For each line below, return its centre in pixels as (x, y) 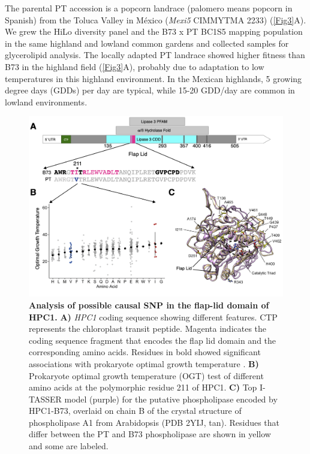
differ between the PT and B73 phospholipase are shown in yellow (150, 434)
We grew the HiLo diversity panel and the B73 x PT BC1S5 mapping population (154, 31)
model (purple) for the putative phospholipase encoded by (171, 399)
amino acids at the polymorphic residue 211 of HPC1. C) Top (143, 387)
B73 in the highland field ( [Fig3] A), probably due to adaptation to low (135, 66)
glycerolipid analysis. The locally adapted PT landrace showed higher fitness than (155, 55)
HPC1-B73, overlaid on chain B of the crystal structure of (135, 411)
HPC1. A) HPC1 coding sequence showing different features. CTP (153, 317)
